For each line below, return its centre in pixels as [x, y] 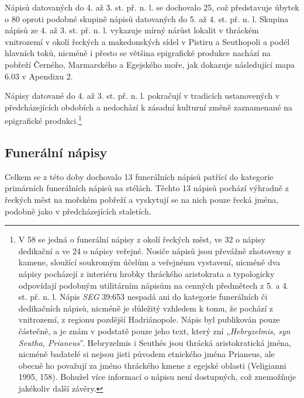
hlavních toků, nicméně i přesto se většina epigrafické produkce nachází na [138, 53]
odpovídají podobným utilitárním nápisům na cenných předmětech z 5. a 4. [154, 285]
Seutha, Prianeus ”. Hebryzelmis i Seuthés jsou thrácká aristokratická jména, [155, 342]
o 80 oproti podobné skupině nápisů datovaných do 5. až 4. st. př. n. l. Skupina [147, 18]
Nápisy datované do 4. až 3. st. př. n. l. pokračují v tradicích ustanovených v [142, 96]
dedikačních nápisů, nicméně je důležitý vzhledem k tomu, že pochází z [146, 308]
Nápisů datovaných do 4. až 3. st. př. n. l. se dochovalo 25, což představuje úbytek [152, 7]
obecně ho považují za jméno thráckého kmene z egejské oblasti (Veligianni [152, 365]
